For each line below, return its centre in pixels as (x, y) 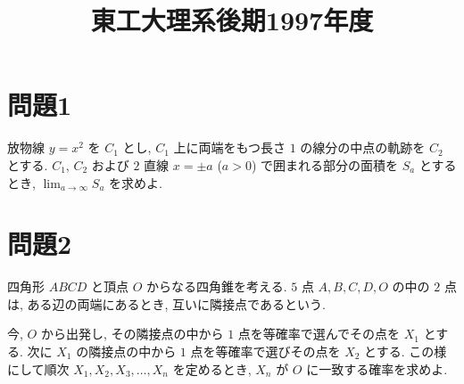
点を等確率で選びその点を (265, 351)
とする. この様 (406, 351)
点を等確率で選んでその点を (319, 334)
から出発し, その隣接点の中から (132, 334)
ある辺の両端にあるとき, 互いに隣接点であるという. (176, 303)
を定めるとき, (212, 368)
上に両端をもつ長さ (229, 147)
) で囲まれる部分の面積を (325, 164)
